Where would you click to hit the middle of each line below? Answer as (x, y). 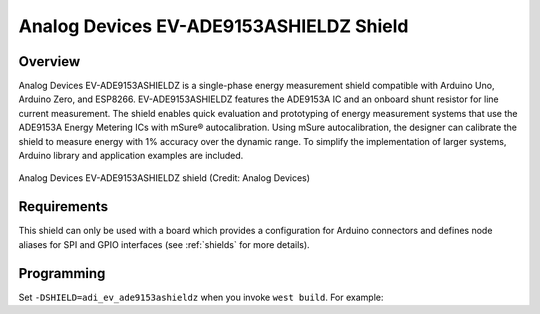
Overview (49, 61)
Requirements (63, 206)
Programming (62, 273)
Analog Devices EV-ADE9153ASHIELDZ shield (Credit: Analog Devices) (164, 178)
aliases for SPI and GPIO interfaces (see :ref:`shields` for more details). (164, 244)
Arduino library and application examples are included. (131, 156)
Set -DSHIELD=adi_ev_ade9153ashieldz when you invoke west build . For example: (201, 297)
